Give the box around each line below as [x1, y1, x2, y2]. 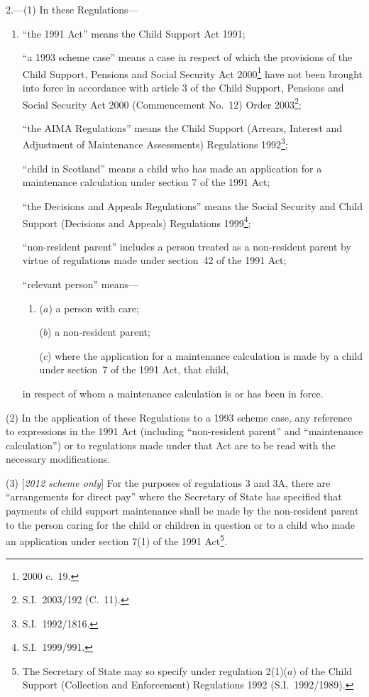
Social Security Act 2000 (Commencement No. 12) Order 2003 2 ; [22, 94, 302, 111]
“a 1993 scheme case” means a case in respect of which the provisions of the [22, 50, 353, 65]
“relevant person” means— [22, 276, 138, 291]
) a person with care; [48, 300, 139, 315]
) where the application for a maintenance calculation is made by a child [48, 348, 363, 363]
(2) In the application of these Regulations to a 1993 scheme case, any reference [6, 410, 353, 424]
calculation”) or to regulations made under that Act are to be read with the [6, 437, 336, 452]
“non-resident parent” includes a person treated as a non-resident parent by [22, 238, 351, 253]
